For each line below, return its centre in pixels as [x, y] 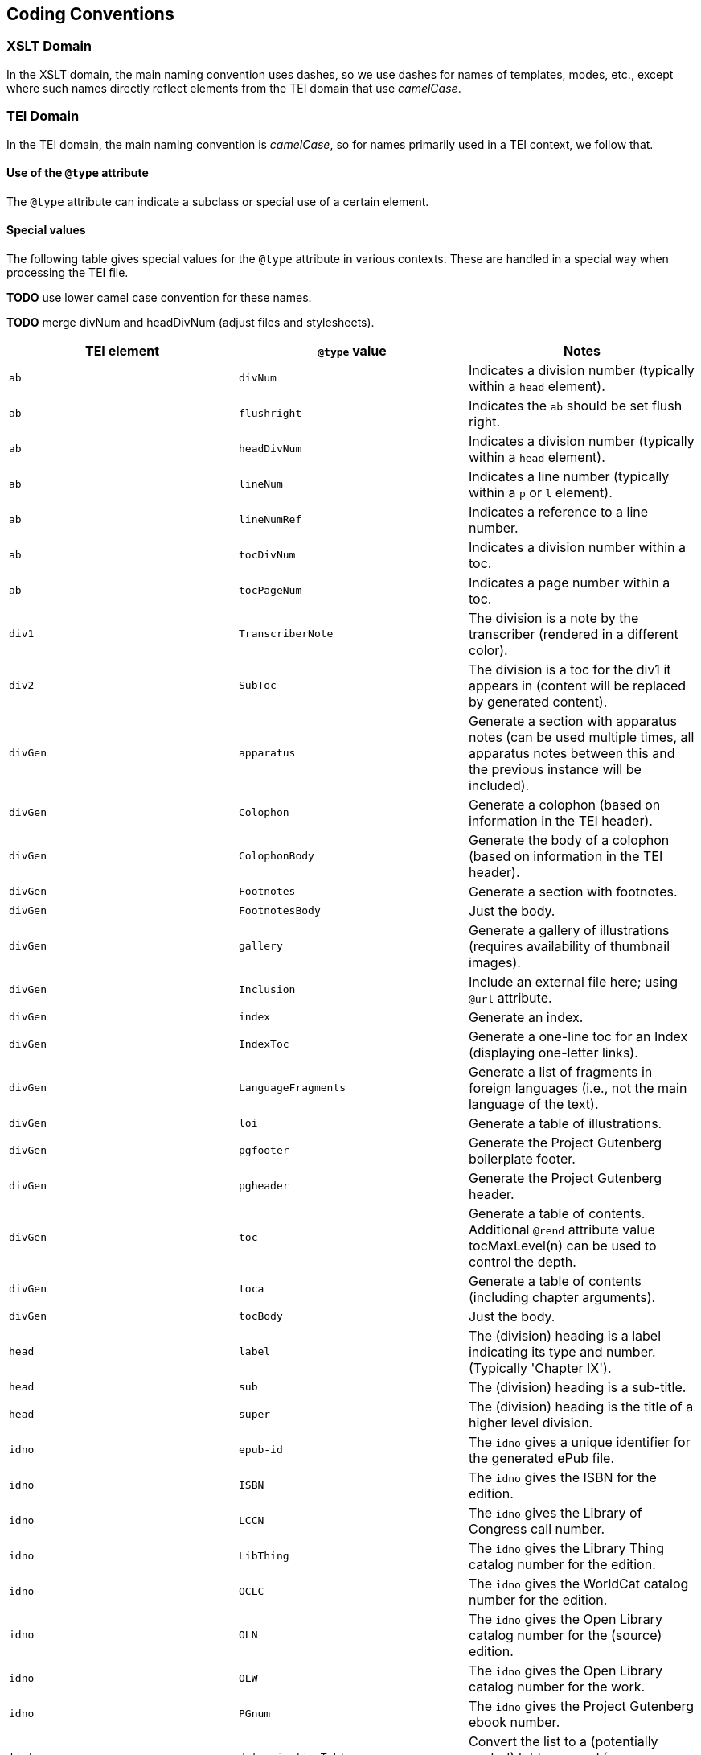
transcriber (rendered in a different [573, 634]
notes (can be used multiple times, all [581, 737]
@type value [352, 350]
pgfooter [264, 1151]
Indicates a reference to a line [558, 511]
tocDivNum [267, 555]
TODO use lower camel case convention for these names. [159, 297]
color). [488, 650]
